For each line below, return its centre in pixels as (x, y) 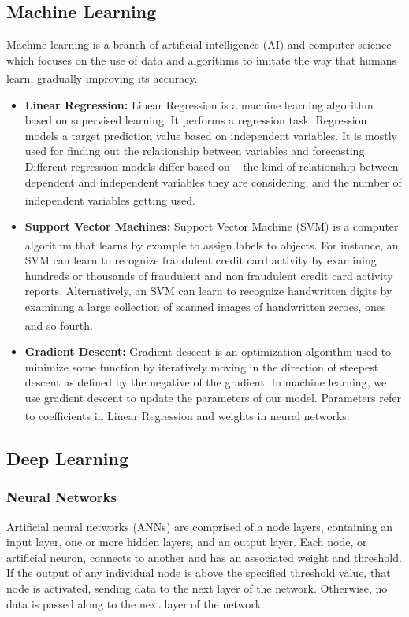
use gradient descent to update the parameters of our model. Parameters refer (213, 397)
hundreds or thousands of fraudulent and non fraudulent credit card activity (209, 275)
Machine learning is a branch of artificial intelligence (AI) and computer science (199, 44)
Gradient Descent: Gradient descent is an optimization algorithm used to (208, 351)
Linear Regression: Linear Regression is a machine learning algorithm (199, 104)
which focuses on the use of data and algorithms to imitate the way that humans (202, 59)
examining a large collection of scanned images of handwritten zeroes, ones (205, 307)
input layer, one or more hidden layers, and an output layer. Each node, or (187, 542)
